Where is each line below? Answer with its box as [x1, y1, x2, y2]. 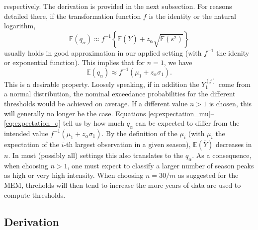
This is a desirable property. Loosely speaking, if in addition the [4, 78, 199, 89]
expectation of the [4, 139, 59, 149]
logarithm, [4, 20, 36, 31]
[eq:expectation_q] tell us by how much [4, 118, 124, 128]
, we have [164, 57, 192, 68]
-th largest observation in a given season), [64, 139, 191, 149]
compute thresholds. [4, 189, 66, 200]
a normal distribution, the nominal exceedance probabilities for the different [4, 88, 236, 99]
